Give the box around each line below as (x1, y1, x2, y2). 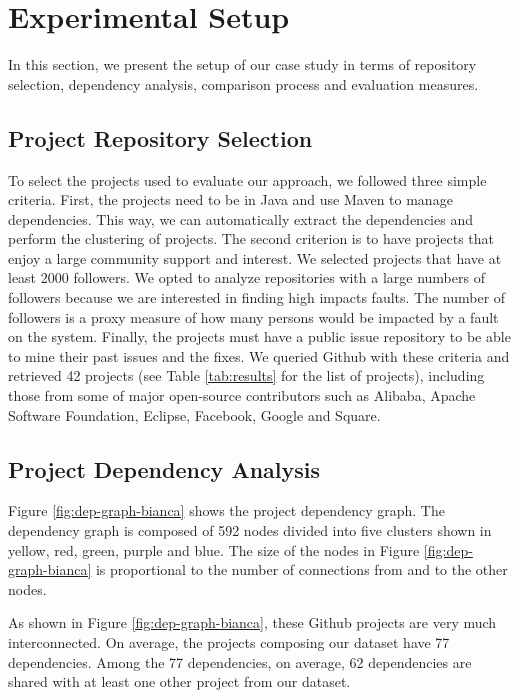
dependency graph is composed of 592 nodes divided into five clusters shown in (8, 520, 492, 541)
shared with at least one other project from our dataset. (8, 671, 351, 692)
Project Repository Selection (8, 122, 313, 153)
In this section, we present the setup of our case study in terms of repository (8, 54, 477, 75)
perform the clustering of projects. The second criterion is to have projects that (8, 228, 494, 249)
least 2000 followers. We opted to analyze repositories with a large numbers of (8, 267, 485, 288)
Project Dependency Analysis (8, 453, 321, 484)
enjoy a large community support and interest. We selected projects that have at (8, 247, 502, 268)
